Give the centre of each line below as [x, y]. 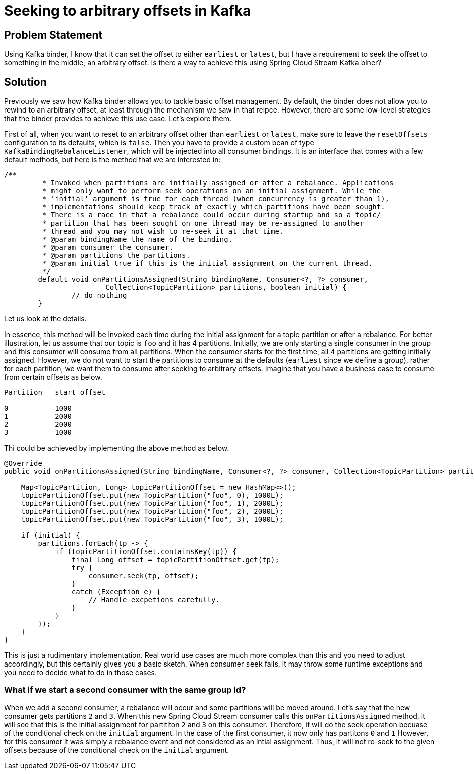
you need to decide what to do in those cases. [80, 673]
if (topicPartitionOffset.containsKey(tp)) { [146, 552]
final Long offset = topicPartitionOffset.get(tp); [175, 560]
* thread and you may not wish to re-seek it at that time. [163, 231]
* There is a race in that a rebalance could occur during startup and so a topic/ [211, 215]
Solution [25, 82]
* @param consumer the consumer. [108, 247]
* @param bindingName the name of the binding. [137, 239]
